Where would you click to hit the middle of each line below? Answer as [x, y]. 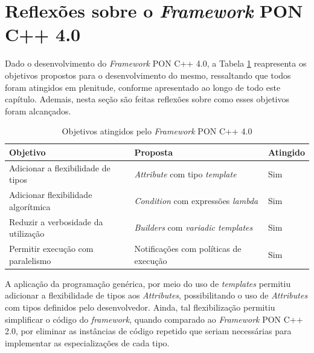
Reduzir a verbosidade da [56, 221]
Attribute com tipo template [185, 173]
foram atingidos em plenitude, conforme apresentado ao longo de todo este [143, 87]
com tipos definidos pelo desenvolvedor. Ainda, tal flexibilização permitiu [140, 307]
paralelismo [30, 260]
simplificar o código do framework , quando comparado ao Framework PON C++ [154, 319]
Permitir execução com [51, 249]
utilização [27, 233]
